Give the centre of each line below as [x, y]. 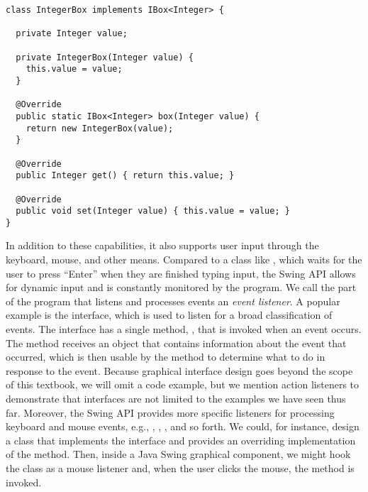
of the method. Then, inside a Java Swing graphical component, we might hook [178, 454]
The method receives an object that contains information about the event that [176, 343]
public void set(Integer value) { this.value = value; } [153, 211]
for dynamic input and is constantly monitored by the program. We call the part [181, 287]
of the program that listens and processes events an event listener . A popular [173, 301]
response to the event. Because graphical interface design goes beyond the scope [179, 370]
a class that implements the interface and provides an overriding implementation [181, 440]
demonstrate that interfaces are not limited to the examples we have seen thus [176, 398]
